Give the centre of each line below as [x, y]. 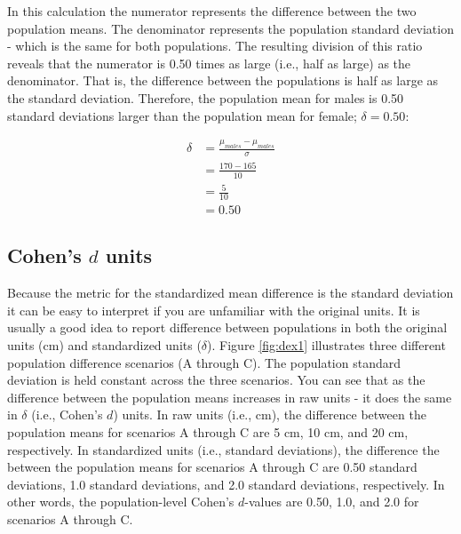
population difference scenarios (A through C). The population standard [204, 362]
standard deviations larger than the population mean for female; [182, 115]
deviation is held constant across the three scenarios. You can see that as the [216, 380]
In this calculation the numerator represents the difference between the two [212, 11]
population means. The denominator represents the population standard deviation [230, 28]
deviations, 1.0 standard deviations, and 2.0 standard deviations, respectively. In [226, 484]
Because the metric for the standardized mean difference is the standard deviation [230, 293]
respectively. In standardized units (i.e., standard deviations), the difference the [223, 449]
